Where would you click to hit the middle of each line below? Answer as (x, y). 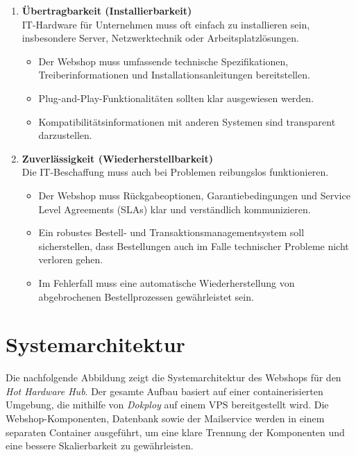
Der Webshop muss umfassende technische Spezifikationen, (163, 61)
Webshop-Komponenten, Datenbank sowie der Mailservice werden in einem (165, 418)
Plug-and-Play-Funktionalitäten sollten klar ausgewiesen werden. (176, 98)
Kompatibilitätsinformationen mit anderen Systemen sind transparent (187, 121)
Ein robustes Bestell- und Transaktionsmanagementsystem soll (171, 232)
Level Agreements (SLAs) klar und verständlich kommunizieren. (175, 209)
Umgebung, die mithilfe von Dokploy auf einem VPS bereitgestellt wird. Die (167, 405)
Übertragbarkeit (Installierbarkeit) (107, 10)
